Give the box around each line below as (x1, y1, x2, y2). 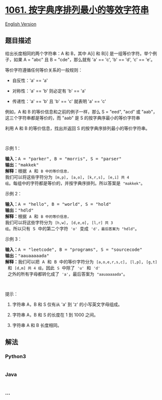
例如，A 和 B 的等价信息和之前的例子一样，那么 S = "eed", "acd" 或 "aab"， (5, 108, 158, 114)
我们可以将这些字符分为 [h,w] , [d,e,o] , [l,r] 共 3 (5, 219, 113, 225)
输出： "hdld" (5, 207, 34, 213)
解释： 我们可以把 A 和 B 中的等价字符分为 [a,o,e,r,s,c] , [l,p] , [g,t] (5, 259, 158, 265)
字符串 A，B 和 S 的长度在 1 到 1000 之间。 (12, 312, 98, 318)
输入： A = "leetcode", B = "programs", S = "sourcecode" (5, 246, 142, 252)
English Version (5, 21, 37, 27)
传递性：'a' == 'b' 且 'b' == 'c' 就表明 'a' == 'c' (12, 98, 107, 104)
